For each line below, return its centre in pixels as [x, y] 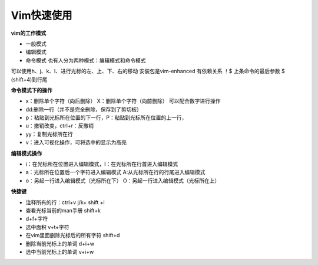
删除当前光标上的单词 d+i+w [60, 243]
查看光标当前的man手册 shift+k [63, 210]
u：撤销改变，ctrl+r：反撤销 [60, 126]
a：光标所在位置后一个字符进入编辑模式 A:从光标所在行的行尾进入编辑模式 [115, 172]
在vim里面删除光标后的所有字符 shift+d [73, 235]
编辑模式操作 [26, 153]
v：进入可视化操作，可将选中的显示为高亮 [76, 142]
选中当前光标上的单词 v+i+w [60, 251]
